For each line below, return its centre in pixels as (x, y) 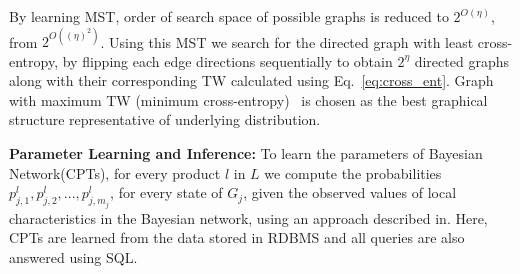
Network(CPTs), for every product (115, 172)
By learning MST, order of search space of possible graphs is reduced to (229, 16)
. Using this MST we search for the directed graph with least (287, 41)
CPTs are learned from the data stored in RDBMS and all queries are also (237, 237)
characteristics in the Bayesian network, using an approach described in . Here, (248, 217)
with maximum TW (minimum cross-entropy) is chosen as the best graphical (248, 99)
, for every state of (166, 192)
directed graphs (461, 60)
